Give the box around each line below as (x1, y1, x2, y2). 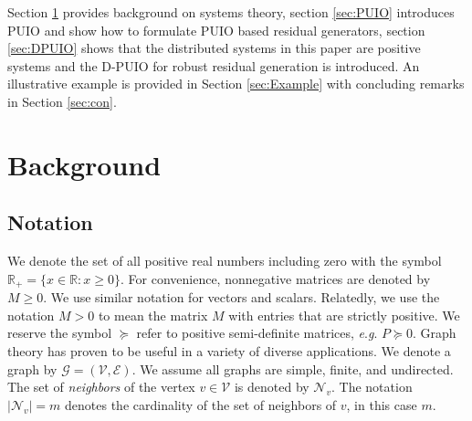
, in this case (346, 395, 417, 414)
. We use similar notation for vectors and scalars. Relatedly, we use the (43, 288, 440, 307)
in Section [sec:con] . (7, 91, 117, 111)
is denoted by (234, 377, 309, 396)
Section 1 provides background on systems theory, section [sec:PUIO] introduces (7, 3, 455, 21)
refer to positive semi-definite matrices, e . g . (136, 323, 378, 342)
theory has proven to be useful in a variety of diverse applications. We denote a (7, 341, 451, 360)
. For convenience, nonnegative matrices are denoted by (120, 268, 431, 288)
